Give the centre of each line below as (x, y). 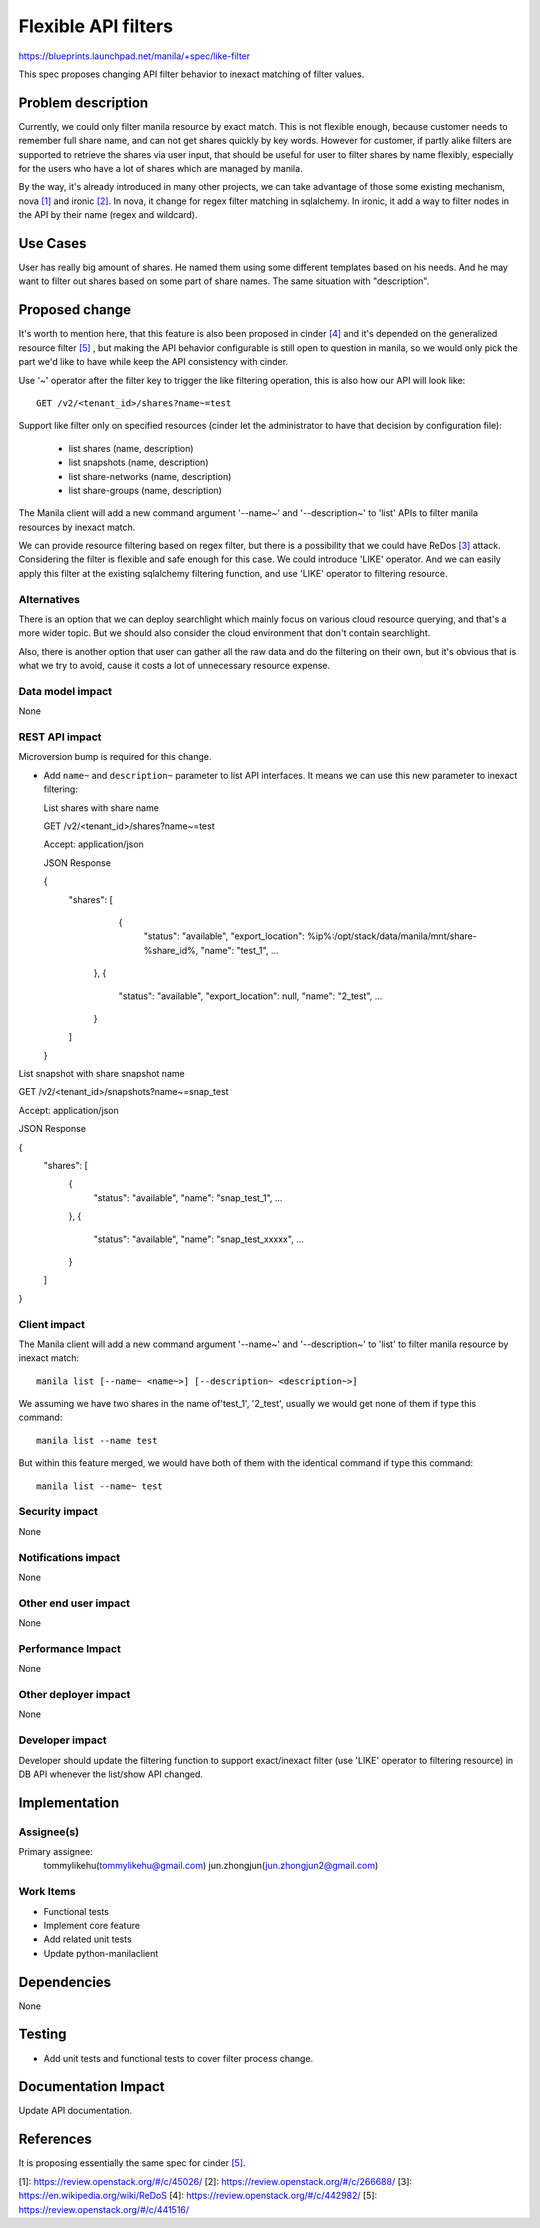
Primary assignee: (56, 1852)
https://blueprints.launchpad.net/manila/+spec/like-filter (134, 56)
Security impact (58, 1512)
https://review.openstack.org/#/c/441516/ (104, 2209)
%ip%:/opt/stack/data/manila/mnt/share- (391, 936)
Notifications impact (69, 1557)
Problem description (83, 102)
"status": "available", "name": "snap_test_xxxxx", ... (198, 1239)
